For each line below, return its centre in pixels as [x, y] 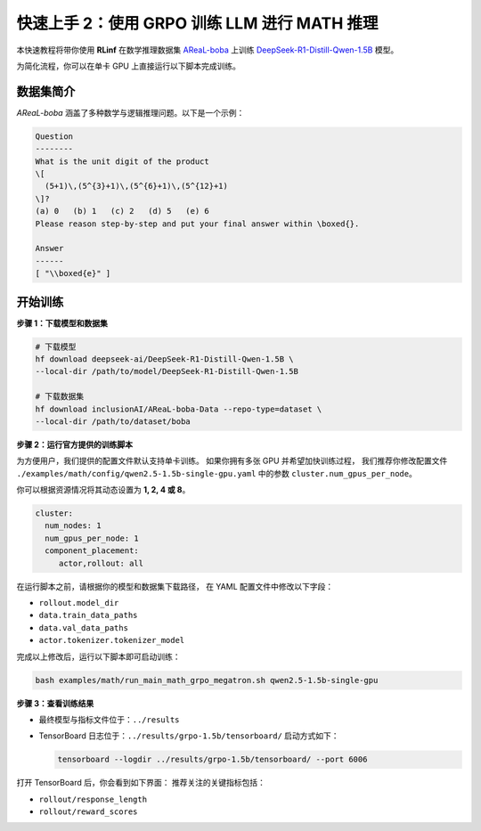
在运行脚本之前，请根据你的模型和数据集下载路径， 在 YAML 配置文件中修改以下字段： [175, 586]
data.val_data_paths [84, 627]
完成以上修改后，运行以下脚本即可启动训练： [98, 656]
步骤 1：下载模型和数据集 [62, 323]
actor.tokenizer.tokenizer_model [112, 640]
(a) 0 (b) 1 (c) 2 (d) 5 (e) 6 [122, 211]
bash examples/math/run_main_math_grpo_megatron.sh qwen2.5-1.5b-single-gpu [207, 680]
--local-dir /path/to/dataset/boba [113, 421]
